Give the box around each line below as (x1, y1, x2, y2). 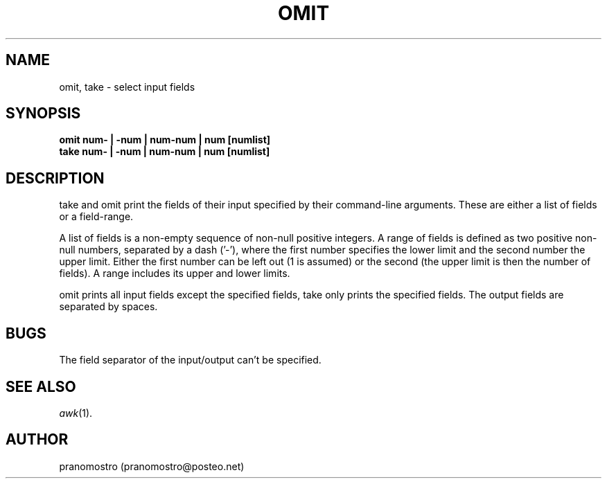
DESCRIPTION (6, 169, 105, 187)
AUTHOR (6, 431, 69, 449)
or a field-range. (59, 210, 134, 223)
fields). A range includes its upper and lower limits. (59, 267, 290, 280)
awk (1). (59, 406, 93, 419)
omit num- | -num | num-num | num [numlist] (59, 134, 271, 146)
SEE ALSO (6, 377, 76, 395)
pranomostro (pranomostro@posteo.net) (59, 460, 245, 472)
